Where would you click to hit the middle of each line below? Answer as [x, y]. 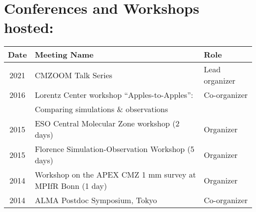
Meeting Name [64, 55]
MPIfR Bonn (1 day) [71, 186]
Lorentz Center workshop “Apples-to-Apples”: [114, 95]
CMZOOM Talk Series [74, 75]
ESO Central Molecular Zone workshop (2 [107, 123]
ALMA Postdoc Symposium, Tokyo [96, 200]
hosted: [29, 27]
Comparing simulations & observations [101, 109]
